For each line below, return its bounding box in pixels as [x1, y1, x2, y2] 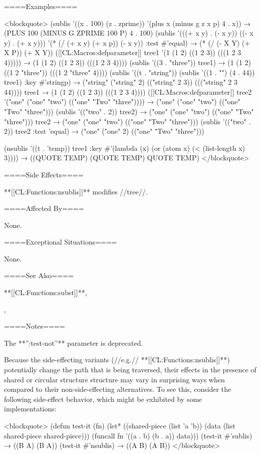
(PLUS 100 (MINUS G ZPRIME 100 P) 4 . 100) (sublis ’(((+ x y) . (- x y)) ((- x [4, 28, 253, 38]
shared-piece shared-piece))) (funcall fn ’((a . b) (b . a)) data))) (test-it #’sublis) [4, 430, 252, 440]
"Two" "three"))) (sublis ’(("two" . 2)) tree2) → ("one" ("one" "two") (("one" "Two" [4, 106, 254, 116]
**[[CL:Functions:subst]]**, [4, 287, 87, 298]
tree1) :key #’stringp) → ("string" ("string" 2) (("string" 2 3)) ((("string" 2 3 [4, 77, 238, 87]
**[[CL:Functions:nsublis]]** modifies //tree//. [4, 186, 148, 196]
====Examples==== [4, 1, 78, 11]
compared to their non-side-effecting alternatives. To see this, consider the [4, 384, 231, 394]
